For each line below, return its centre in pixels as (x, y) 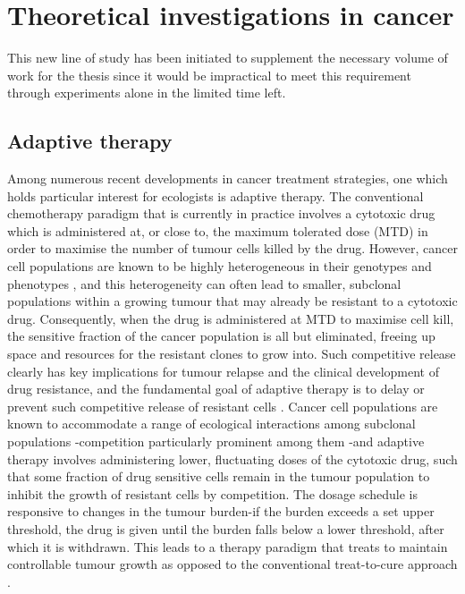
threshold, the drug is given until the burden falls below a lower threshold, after (226, 528)
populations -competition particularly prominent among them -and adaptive (216, 441)
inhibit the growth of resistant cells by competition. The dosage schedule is (213, 493)
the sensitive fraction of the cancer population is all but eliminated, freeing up (221, 336)
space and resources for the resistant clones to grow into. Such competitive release (232, 354)
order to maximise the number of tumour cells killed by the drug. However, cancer (233, 248)
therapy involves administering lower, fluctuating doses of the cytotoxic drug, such (232, 458)
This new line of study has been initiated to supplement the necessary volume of (228, 58)
